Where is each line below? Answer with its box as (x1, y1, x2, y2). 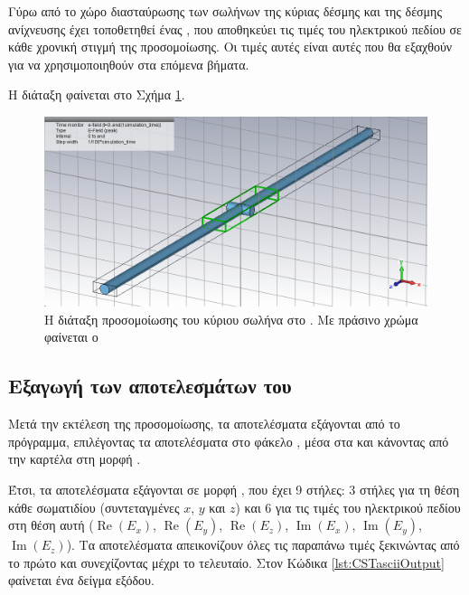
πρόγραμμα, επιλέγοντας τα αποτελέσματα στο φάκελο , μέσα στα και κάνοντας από (8, 431, 449, 450)
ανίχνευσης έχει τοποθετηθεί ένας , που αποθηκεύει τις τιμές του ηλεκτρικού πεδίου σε (8, 19, 462, 38)
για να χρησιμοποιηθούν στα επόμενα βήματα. (8, 54, 249, 73)
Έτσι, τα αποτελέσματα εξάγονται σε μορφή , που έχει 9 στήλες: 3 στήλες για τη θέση (8, 480, 460, 499)
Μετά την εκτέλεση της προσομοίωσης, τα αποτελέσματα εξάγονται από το (8, 414, 400, 433)
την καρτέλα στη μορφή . (8, 449, 141, 468)
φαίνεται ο (44, 327, 98, 346)
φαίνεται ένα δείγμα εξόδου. (8, 571, 155, 590)
